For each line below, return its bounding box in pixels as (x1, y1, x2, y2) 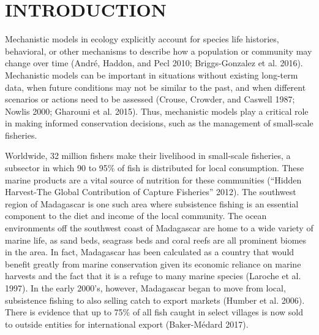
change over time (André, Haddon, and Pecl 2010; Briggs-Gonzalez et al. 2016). (5, 56, 303, 69)
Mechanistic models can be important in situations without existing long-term (5, 68, 298, 81)
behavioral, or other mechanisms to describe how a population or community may (5, 44, 312, 57)
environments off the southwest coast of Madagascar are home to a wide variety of (5, 221, 313, 234)
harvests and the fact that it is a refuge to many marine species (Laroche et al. (5, 269, 301, 282)
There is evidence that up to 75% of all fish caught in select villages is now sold (5, 306, 303, 318)
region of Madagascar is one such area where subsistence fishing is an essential (5, 197, 299, 210)
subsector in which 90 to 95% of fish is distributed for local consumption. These (5, 161, 304, 174)
